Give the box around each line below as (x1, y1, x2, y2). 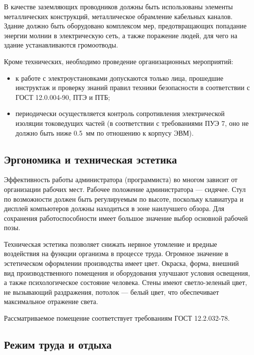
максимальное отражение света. (4, 296, 98, 307)
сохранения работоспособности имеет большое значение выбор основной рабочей (4, 213, 248, 223)
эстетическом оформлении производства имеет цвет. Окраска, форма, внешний (4, 258, 239, 268)
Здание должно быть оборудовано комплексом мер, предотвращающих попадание (4, 21, 247, 31)
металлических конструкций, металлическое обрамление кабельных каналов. (4, 11, 233, 21)
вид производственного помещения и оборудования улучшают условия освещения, (4, 267, 250, 278)
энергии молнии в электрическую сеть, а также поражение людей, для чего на (4, 30, 237, 40)
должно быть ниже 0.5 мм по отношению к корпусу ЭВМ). (15, 127, 194, 138)
